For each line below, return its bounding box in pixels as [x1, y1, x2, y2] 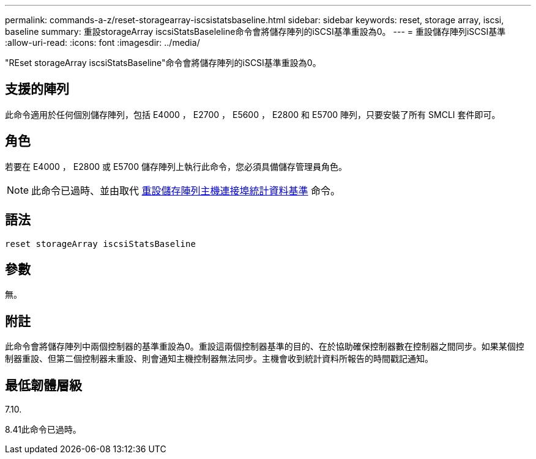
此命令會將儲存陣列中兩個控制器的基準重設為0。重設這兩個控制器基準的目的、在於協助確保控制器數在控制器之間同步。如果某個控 [5, 341, 524, 352]
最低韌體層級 [5, 377, 82, 393]
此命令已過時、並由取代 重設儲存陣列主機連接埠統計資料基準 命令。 [31, 184, 341, 197]
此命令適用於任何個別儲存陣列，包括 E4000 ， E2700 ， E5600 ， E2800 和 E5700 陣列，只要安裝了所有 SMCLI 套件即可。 [5, 109, 501, 120]
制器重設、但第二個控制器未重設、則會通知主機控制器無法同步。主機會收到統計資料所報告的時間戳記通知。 [5, 353, 433, 364]
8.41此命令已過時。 [5, 424, 81, 435]
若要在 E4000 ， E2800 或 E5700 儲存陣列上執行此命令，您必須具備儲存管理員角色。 [5, 161, 347, 172]
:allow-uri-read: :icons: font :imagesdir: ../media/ [5, 37, 200, 48]
